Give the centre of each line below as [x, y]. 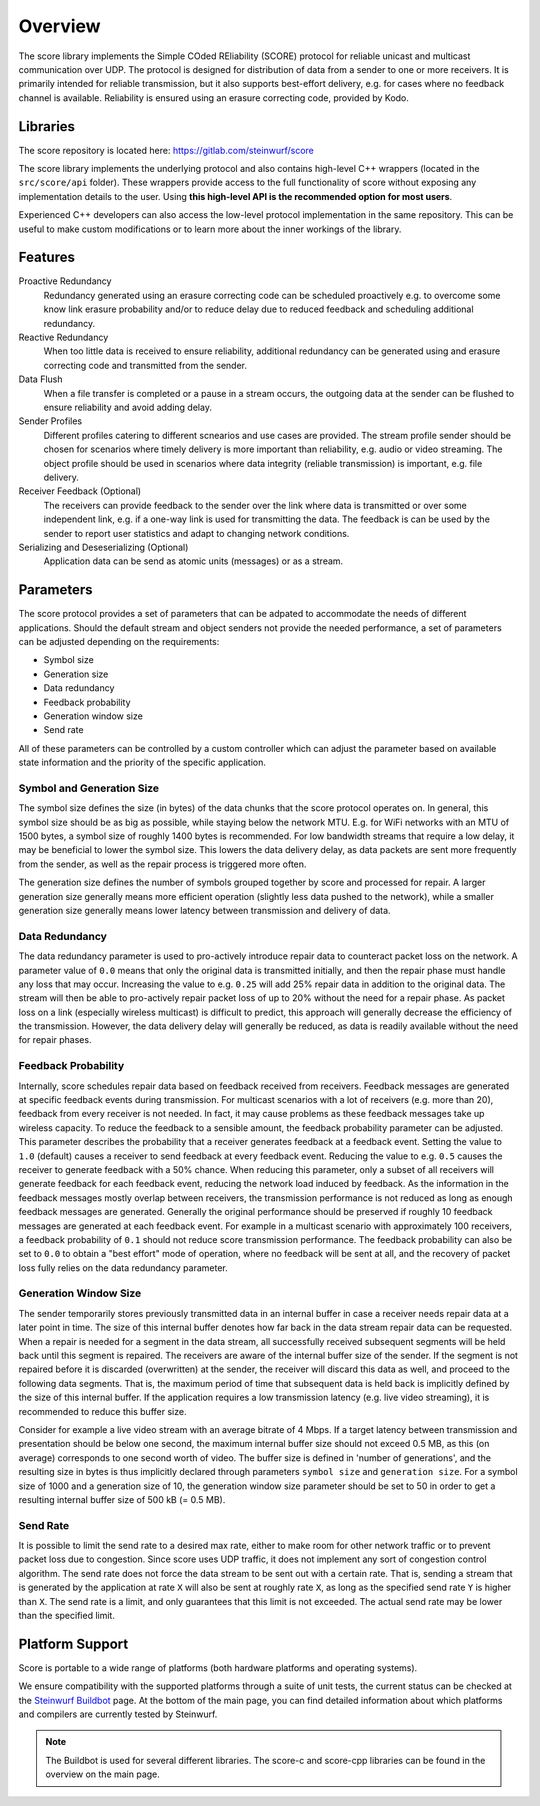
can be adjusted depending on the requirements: [119, 641]
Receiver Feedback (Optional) [80, 491]
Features [46, 257]
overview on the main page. [102, 1774]
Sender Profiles [50, 421]
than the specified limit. [66, 1615]
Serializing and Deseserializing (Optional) [103, 547]
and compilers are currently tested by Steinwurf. [118, 1714]
